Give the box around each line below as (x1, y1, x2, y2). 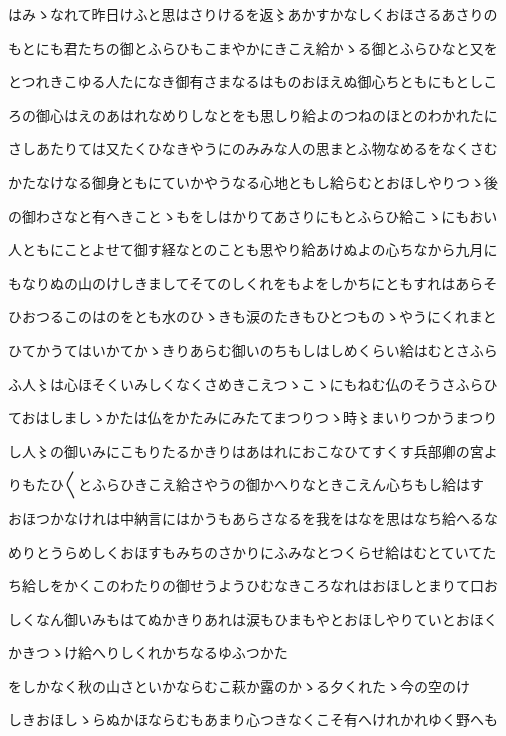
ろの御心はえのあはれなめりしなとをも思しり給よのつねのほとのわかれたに (8, 104, 498, 125)
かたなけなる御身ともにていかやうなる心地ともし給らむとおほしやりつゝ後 (8, 171, 498, 192)
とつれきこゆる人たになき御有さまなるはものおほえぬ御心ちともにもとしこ (8, 71, 498, 92)
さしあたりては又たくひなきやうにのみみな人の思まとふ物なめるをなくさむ (8, 138, 498, 159)
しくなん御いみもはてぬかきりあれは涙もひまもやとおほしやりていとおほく (8, 608, 498, 629)
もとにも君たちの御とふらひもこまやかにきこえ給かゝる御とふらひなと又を (8, 37, 498, 58)
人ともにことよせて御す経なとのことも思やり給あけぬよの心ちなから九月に (8, 239, 498, 260)
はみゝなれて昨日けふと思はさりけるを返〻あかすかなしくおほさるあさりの (8, 4, 498, 24)
